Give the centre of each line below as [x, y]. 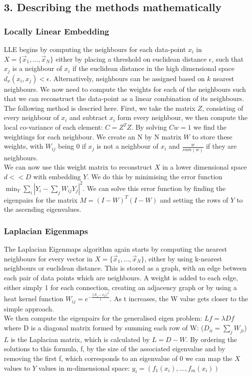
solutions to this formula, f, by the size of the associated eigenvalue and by [115, 349]
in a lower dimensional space [205, 167]
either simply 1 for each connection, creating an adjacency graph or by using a [120, 287]
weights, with [24, 146]
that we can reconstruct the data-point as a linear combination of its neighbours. [124, 98]
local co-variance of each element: [54, 127]
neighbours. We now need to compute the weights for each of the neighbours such [125, 89]
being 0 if [72, 146]
